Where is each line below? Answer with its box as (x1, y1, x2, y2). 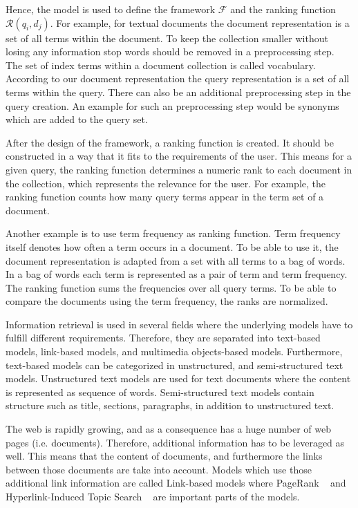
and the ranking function (230, 2, 336, 16)
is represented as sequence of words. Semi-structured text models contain (6, 384, 314, 399)
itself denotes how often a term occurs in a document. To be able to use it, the (6, 239, 339, 254)
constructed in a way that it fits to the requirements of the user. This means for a (6, 149, 352, 163)
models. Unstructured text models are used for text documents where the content (6, 371, 351, 386)
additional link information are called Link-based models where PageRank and (6, 476, 346, 490)
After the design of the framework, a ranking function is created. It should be (6, 135, 334, 149)
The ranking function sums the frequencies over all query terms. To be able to (6, 280, 337, 294)
